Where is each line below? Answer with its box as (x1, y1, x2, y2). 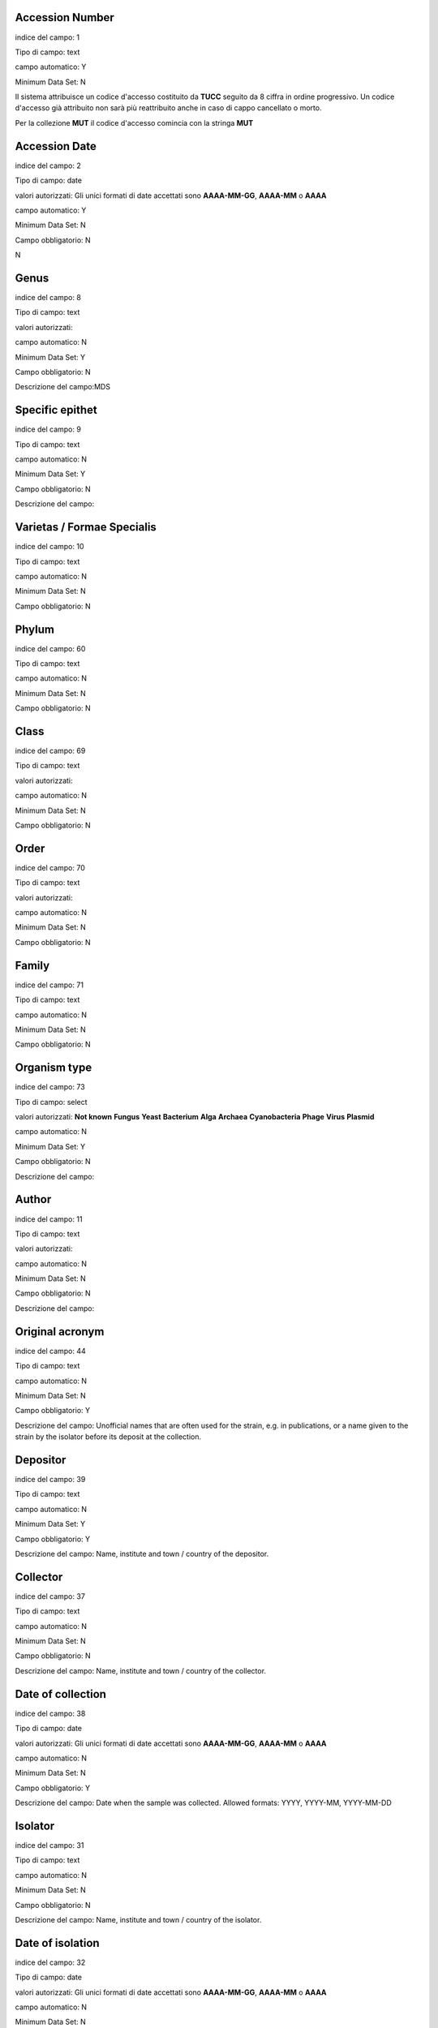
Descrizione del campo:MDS (15, 382, 111, 392)
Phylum (15, 622, 54, 636)
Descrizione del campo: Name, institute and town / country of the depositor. (15, 1549, 269, 1558)
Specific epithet (15, 403, 97, 417)
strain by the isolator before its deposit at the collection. (15, 1432, 202, 1442)
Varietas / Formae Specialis (15, 520, 157, 535)
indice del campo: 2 (15, 161, 81, 170)
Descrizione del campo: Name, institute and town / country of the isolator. (15, 1914, 262, 1924)
